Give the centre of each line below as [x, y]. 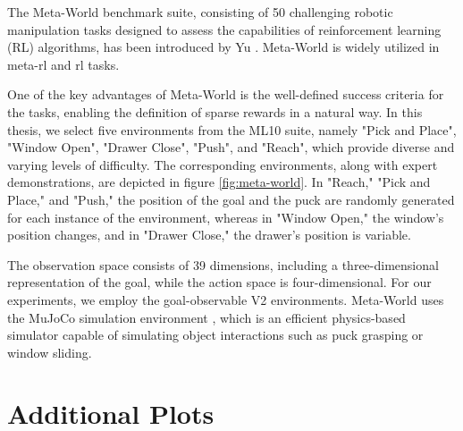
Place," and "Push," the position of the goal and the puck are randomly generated [231, 199]
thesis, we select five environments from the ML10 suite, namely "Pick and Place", [232, 129]
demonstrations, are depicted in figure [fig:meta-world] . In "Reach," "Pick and [219, 182]
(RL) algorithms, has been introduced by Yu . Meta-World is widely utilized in [223, 47]
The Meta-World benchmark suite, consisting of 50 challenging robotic [200, 12]
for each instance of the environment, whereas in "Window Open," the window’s [226, 217]
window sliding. [50, 352]
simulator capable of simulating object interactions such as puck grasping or [215, 335]
